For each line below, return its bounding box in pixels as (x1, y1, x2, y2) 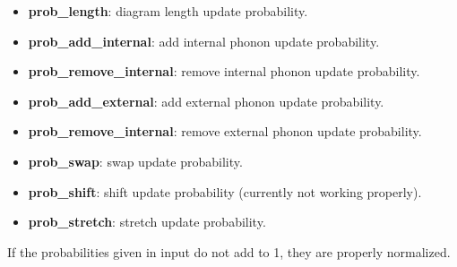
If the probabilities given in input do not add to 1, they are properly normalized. (7, 242, 451, 261)
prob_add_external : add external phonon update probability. (28, 91, 384, 110)
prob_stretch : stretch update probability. (28, 212, 266, 231)
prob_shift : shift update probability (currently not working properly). (28, 182, 422, 201)
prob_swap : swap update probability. (28, 151, 243, 170)
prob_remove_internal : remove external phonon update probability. (28, 122, 422, 141)
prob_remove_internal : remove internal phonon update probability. (28, 62, 420, 81)
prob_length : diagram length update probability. (28, 2, 308, 20)
